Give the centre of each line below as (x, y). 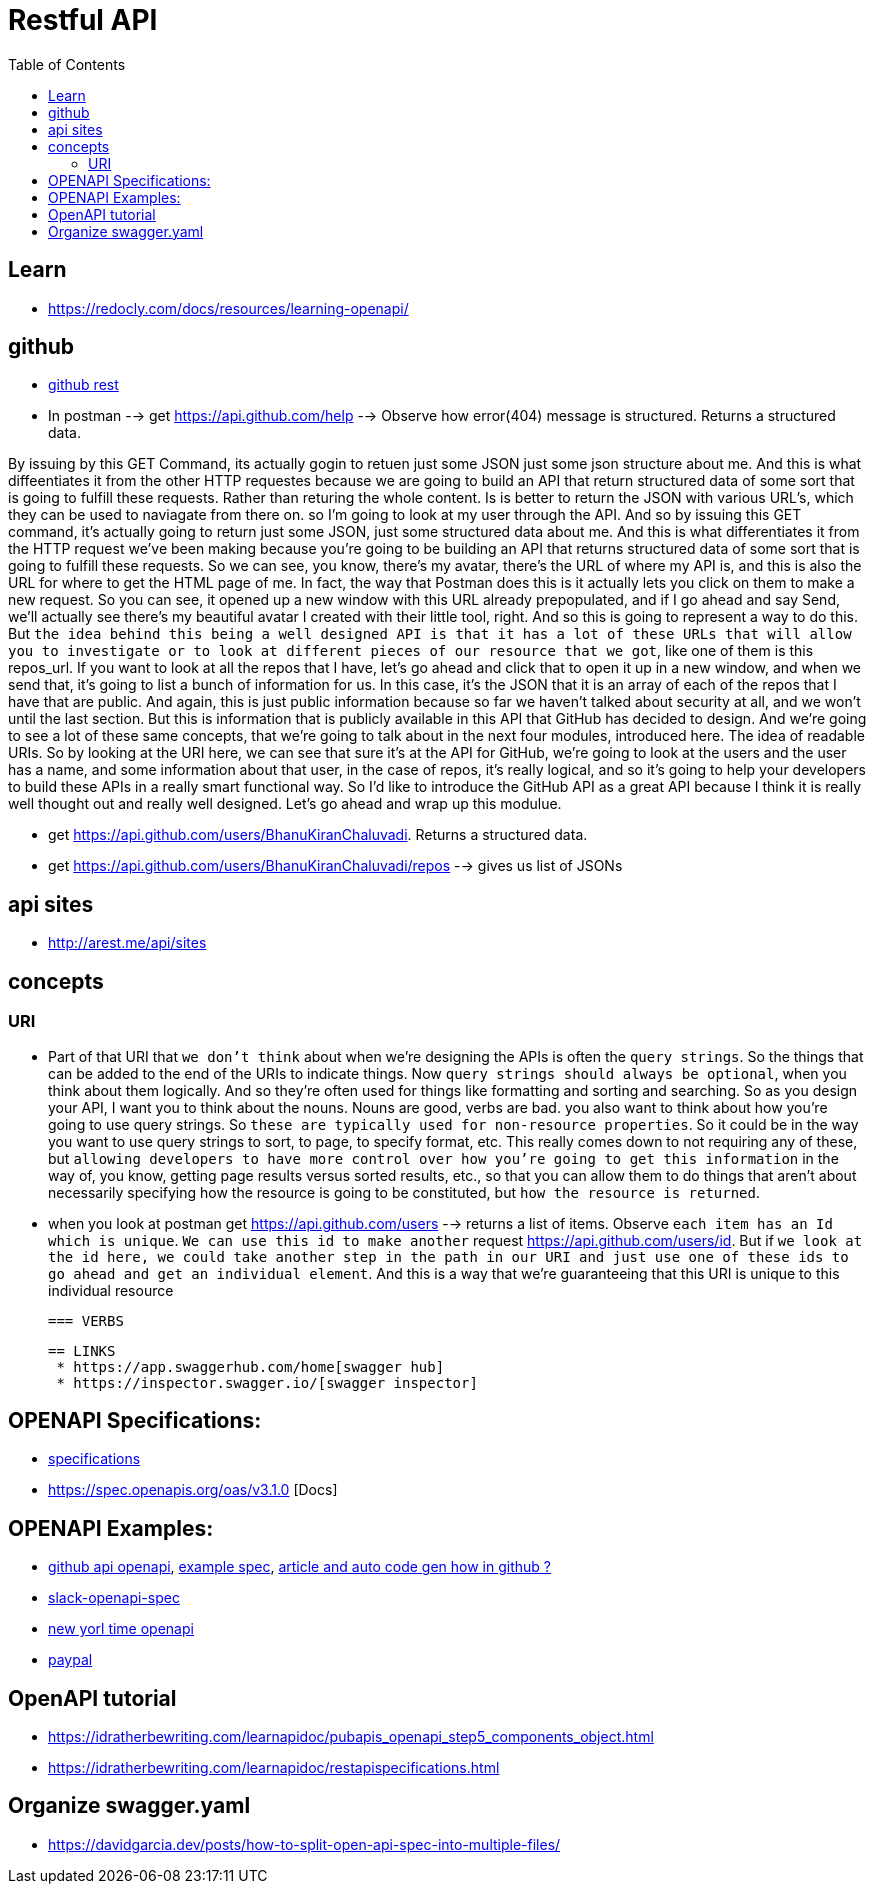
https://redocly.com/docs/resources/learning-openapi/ (228, 308)
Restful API (83, 20)
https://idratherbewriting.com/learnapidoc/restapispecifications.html (274, 1768)
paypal (70, 1660)
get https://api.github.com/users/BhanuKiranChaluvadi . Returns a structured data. (318, 835)
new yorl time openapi (121, 1629)
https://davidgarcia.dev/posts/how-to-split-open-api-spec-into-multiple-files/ (304, 1844)
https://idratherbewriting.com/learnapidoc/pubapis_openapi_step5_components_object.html (351, 1737)
